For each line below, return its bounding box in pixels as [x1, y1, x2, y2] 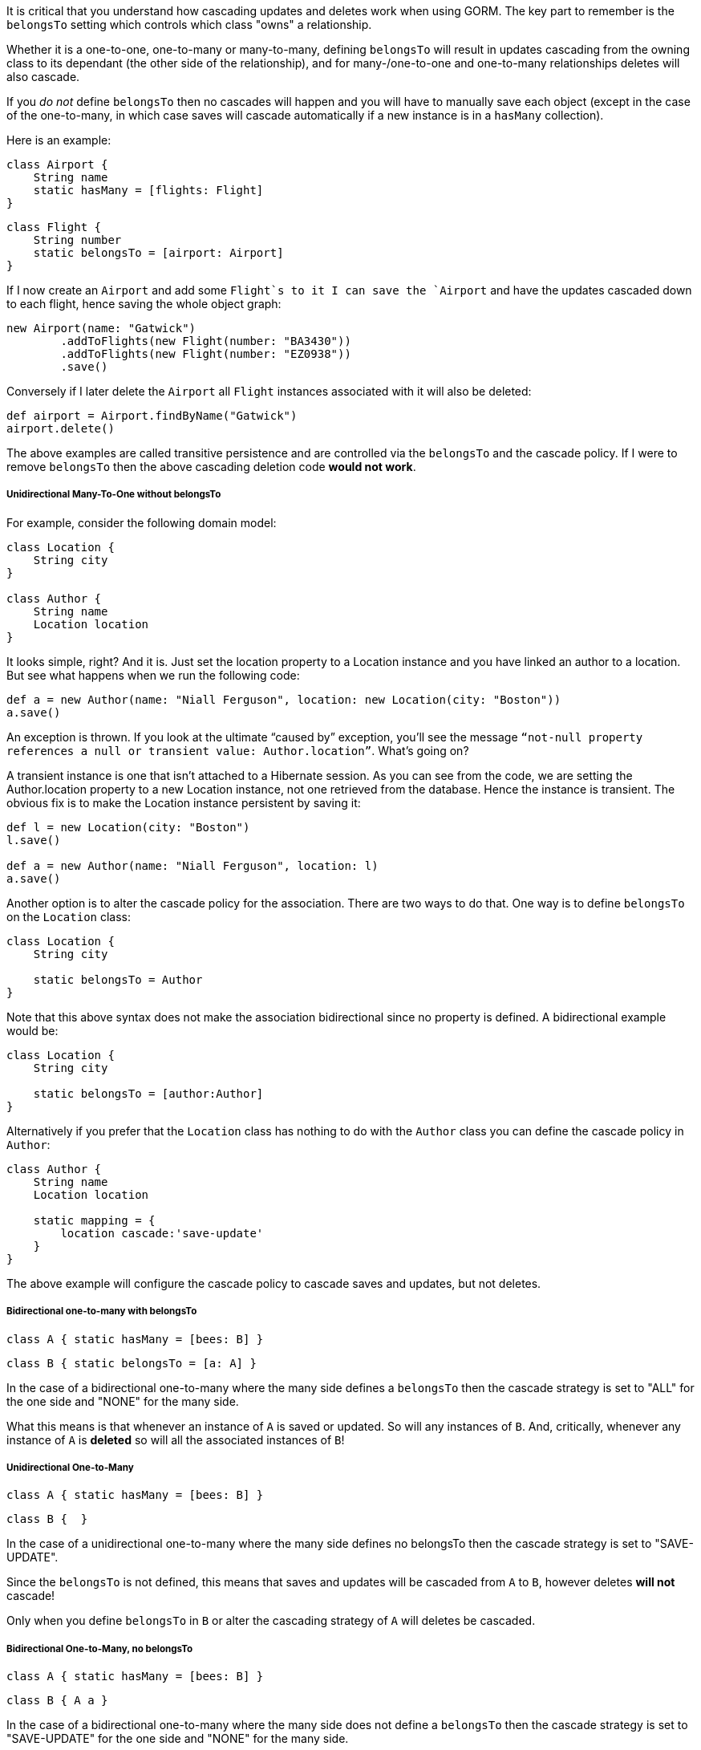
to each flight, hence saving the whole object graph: [6, 297, 282, 311]
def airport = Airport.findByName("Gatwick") [6, 409, 298, 422]
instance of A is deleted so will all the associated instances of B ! [6, 1432, 345, 1447]
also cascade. [6, 70, 80, 83]
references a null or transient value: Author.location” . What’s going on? [6, 743, 469, 757]
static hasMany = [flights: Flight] [33, 184, 264, 197]
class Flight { [6, 221, 102, 233]
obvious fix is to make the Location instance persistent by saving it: [6, 795, 361, 810]
